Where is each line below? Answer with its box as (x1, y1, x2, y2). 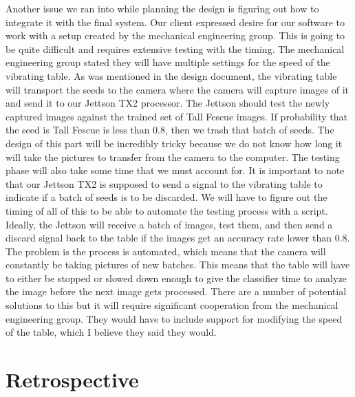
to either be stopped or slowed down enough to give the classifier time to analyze (6, 270, 347, 285)
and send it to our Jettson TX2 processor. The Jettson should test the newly (6, 96, 330, 110)
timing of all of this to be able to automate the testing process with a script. (6, 203, 328, 217)
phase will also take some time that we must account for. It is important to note (6, 163, 345, 178)
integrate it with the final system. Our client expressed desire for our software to (6, 14, 345, 29)
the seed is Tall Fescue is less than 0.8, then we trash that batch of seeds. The (6, 122, 334, 137)
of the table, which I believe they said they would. (6, 325, 217, 339)
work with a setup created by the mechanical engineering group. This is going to (6, 28, 345, 43)
